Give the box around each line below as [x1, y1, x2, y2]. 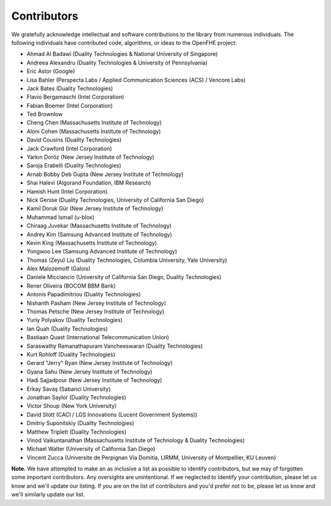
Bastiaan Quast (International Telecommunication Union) [26, 334, 170, 341]
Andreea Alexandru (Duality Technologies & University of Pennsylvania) [26, 59, 208, 66]
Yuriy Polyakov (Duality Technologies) [26, 316, 123, 324]
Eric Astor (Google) [26, 67, 75, 75]
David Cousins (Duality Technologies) [26, 136, 122, 144]
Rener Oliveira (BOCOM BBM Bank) [26, 282, 116, 289]
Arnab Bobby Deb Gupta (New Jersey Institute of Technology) [26, 171, 184, 178]
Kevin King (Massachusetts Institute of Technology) [26, 239, 158, 247]
